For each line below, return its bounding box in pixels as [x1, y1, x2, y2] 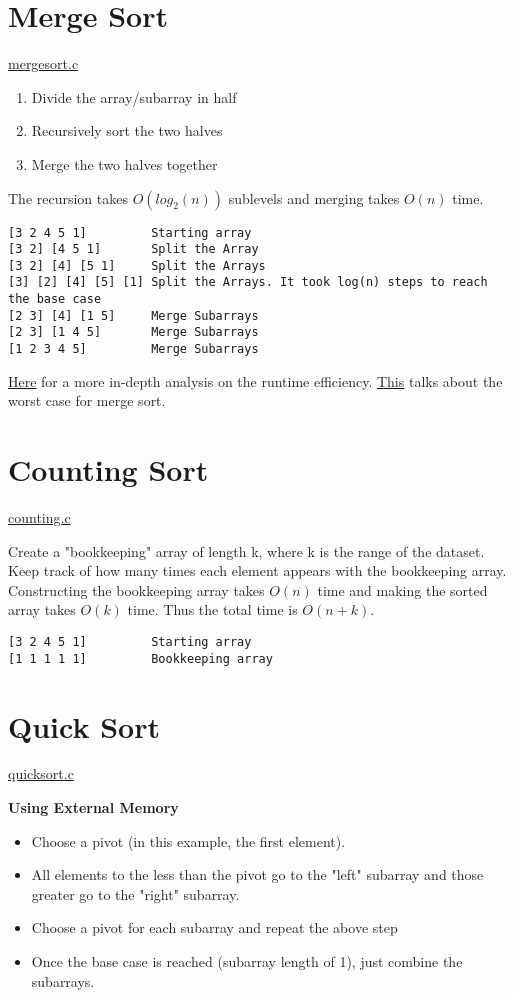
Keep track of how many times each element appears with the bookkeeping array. [8, 560, 507, 581]
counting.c [8, 507, 71, 528]
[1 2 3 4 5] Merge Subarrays [8, 342, 259, 357]
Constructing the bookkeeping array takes [8, 579, 265, 600]
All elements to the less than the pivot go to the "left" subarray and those [31, 864, 484, 885]
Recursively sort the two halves [31, 120, 223, 141]
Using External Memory [8, 797, 179, 818]
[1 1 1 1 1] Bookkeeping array [8, 651, 273, 666]
